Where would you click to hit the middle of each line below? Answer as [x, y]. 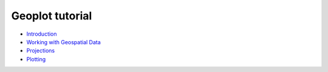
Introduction [42, 34]
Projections [40, 51]
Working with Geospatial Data [64, 42]
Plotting [36, 59]
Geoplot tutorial [52, 16]
